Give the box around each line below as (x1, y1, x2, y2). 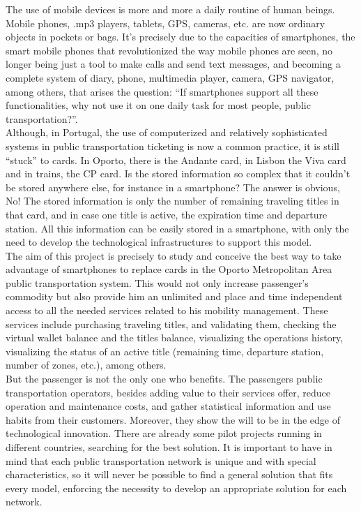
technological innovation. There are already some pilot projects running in (6, 426, 322, 440)
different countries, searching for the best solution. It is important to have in (6, 440, 332, 454)
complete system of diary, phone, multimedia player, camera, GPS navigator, (6, 70, 335, 84)
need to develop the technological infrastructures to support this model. (6, 235, 312, 249)
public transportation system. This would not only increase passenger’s (6, 275, 309, 290)
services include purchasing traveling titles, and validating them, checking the (6, 316, 337, 331)
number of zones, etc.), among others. (6, 357, 167, 372)
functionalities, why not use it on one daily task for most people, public (6, 98, 311, 112)
